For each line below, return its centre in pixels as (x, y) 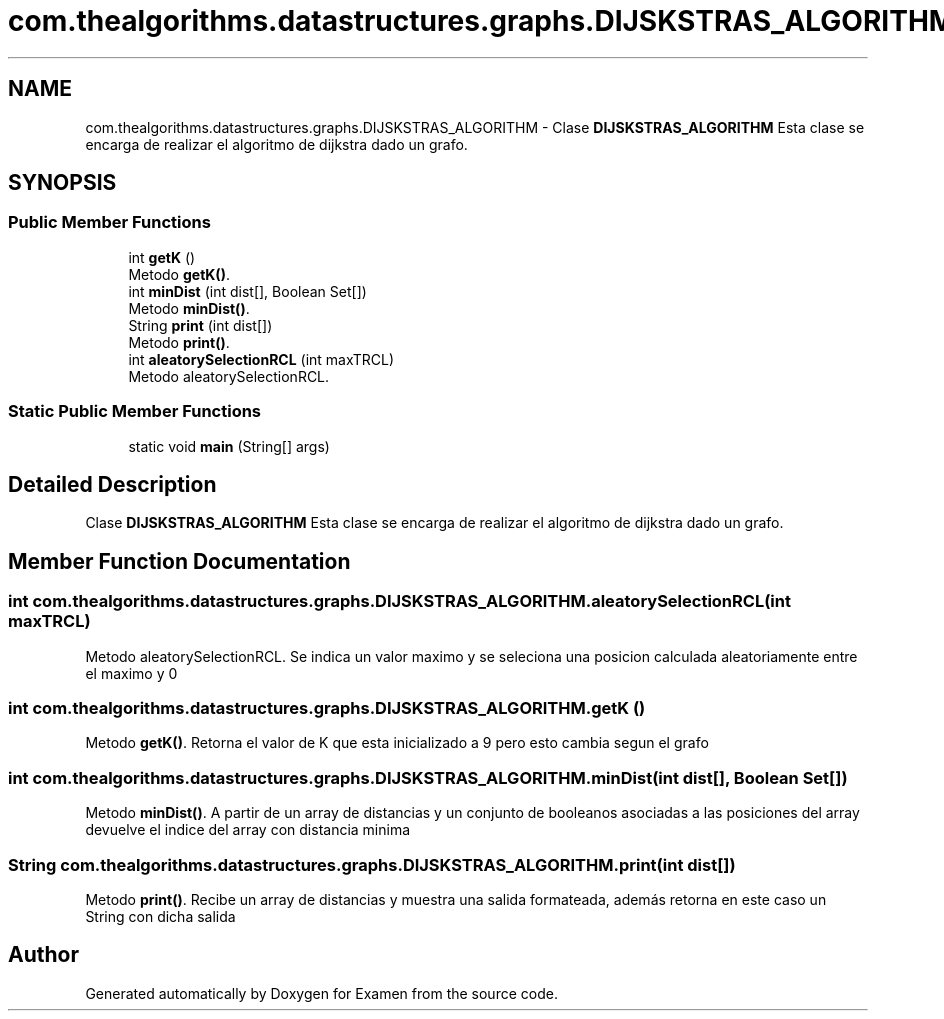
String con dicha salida (160, 916)
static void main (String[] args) (229, 446)
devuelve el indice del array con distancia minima (248, 830)
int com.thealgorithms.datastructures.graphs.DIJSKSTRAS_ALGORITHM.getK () (327, 708)
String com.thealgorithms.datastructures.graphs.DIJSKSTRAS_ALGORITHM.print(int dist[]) (372, 864)
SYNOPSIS (62, 183)
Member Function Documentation (179, 561)
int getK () (162, 257)
